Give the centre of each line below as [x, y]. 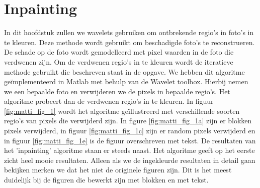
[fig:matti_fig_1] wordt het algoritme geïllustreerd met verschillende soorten [122, 111]
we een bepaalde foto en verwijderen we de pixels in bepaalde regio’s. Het [117, 91]
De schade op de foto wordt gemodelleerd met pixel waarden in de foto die [119, 52]
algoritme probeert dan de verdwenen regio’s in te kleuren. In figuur [109, 101]
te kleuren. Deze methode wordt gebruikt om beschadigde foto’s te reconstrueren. [129, 42]
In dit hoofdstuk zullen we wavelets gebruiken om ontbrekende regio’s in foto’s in [129, 32]
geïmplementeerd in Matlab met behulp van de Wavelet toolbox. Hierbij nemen [126, 81]
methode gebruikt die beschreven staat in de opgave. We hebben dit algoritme [124, 71]
